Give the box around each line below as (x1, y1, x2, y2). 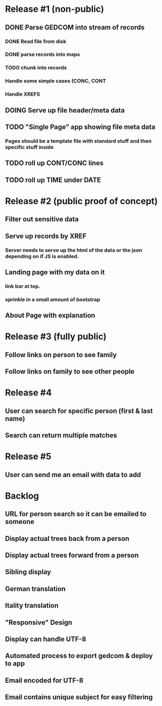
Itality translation (5, 601, 59, 610)
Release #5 (5, 451, 52, 462)
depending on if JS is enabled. (5, 253, 79, 260)
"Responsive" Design (5, 618, 73, 627)
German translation (5, 585, 66, 593)
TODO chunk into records (5, 64, 67, 71)
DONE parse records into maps (5, 51, 80, 58)
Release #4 (5, 387, 52, 398)
